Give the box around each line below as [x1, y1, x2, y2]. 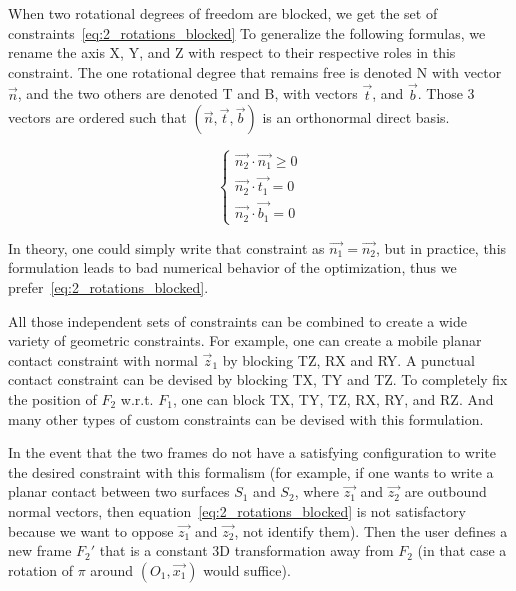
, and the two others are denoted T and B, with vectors [17, 83, 358, 104]
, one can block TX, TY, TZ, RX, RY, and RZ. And [172, 388, 494, 409]
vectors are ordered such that [8, 107, 187, 128]
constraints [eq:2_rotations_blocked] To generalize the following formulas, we [8, 22, 486, 43]
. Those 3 [417, 83, 475, 104]
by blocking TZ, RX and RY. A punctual [222, 349, 475, 370]
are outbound [404, 481, 487, 502]
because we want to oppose [8, 520, 174, 541]
